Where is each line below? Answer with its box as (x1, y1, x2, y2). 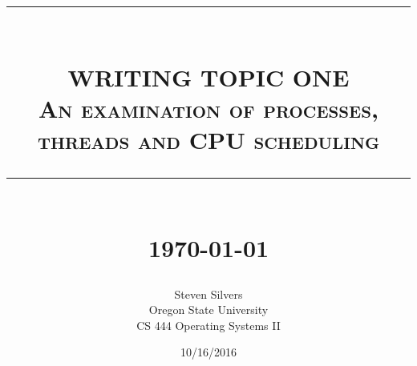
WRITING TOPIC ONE (67, 60, 350, 93)
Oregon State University (148, 301, 269, 318)
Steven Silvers (174, 285, 243, 302)
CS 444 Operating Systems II (136, 316, 281, 333)
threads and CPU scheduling (38, 123, 379, 155)
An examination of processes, (38, 91, 379, 124)
